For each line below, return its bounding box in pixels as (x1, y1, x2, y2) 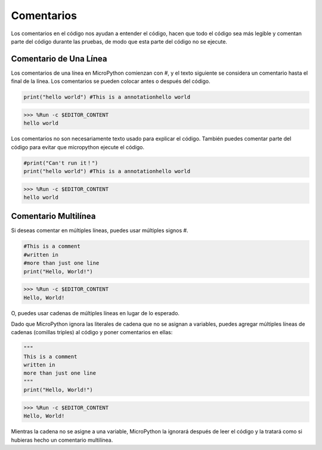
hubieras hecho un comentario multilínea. (11, 436, 113, 443)
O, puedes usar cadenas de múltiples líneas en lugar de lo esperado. (11, 309, 180, 316)
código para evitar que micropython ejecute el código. (11, 143, 145, 150)
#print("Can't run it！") (23, 159, 98, 167)
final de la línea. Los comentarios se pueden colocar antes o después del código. (11, 78, 210, 85)
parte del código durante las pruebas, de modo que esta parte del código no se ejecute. (11, 38, 228, 45)
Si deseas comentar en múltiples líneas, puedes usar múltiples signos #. (11, 227, 188, 234)
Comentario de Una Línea (11, 54, 107, 64)
